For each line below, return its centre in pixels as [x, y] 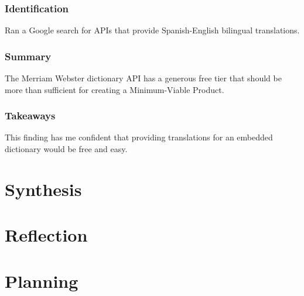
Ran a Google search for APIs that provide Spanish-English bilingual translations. [152, 30]
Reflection [46, 235]
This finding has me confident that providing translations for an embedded [139, 137]
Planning [42, 280]
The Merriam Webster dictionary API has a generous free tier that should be [143, 78]
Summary [28, 56]
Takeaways [30, 116]
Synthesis [43, 189]
